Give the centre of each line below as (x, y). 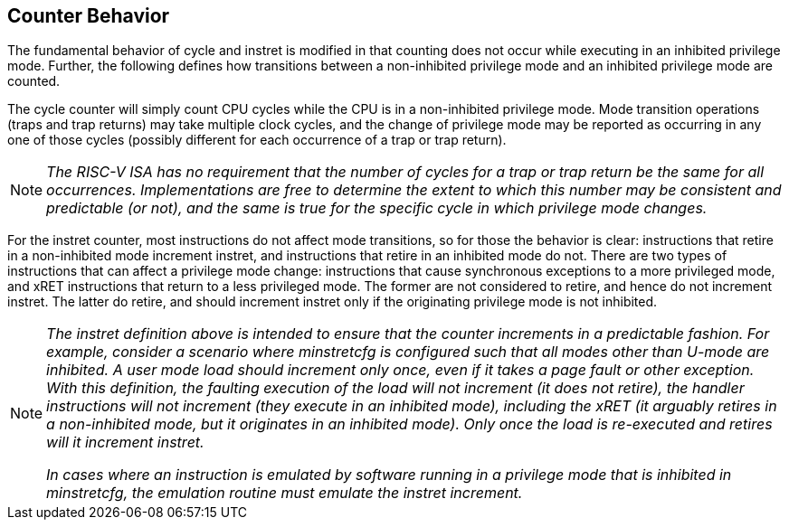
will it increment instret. (125, 442)
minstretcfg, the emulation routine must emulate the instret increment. (285, 493)
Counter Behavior (89, 16)
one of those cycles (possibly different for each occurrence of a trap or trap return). (257, 140)
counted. (34, 81)
